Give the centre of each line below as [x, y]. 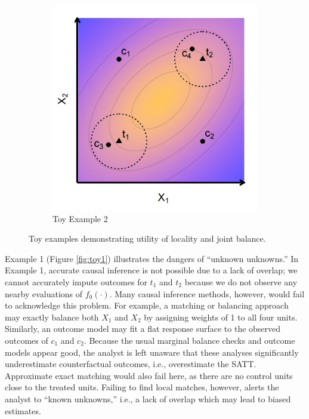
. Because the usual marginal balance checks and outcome [189, 340]
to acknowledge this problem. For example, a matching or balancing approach [147, 305]
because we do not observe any [241, 281]
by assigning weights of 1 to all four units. [221, 317]
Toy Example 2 [80, 218]
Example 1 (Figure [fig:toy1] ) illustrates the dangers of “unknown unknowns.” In [152, 258]
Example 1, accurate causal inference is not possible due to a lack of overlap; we [151, 270]
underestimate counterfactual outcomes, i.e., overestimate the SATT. [131, 364]
